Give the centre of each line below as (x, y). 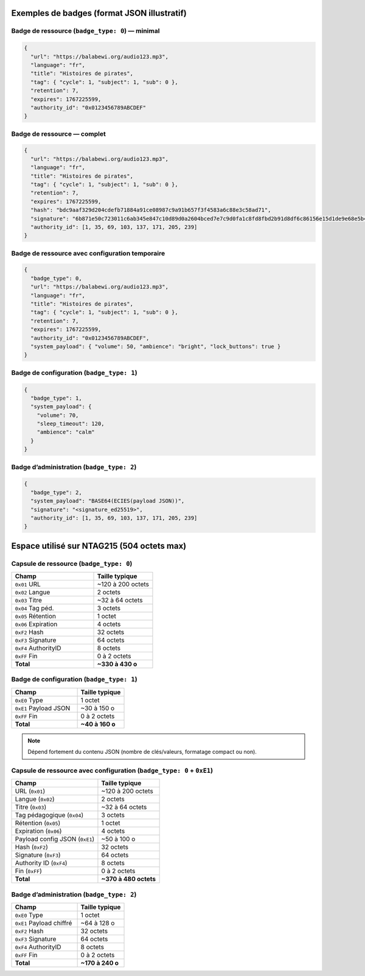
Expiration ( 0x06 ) (38, 831)
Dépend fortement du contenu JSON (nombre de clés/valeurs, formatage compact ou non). (142, 752)
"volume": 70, (58, 415)
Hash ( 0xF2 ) (32, 847)
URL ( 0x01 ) (30, 791)
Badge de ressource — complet (58, 134)
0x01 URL (28, 584)
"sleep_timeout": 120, (71, 424)
